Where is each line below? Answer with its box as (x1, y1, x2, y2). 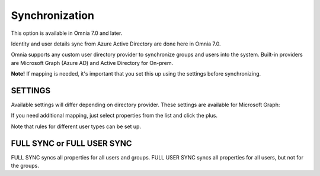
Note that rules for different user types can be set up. (11, 123, 142, 130)
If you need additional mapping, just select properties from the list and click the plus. (11, 112, 217, 119)
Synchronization (11, 9, 95, 22)
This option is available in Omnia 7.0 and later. (11, 30, 123, 37)
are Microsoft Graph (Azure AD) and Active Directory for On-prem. (11, 59, 174, 66)
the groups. (11, 162, 40, 170)
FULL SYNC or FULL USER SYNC (11, 138, 133, 148)
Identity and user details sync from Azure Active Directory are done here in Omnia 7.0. (11, 40, 221, 47)
